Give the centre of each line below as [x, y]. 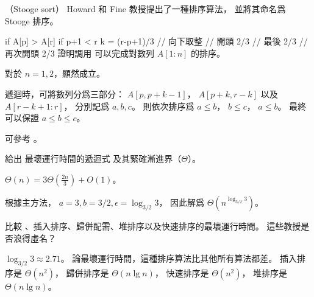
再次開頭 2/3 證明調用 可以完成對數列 [80, 53]
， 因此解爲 [182, 202]
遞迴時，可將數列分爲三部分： [65, 93]
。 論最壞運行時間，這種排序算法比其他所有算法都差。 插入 [179, 258]
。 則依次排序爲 [163, 106]
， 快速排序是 [182, 272]
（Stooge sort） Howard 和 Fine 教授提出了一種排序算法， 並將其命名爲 [145, 9]
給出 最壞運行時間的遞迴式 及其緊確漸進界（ [93, 159]
